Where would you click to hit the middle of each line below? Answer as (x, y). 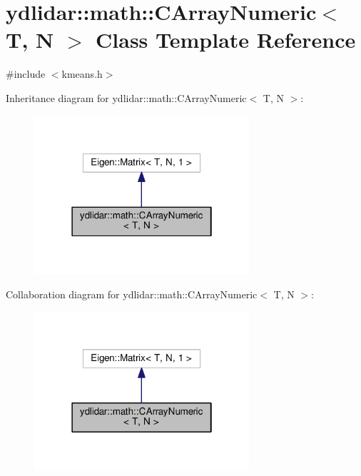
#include (26, 74)
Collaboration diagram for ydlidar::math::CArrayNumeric (132, 294)
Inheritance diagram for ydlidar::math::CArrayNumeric (126, 97)
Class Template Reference (226, 40)
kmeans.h (82, 74)
